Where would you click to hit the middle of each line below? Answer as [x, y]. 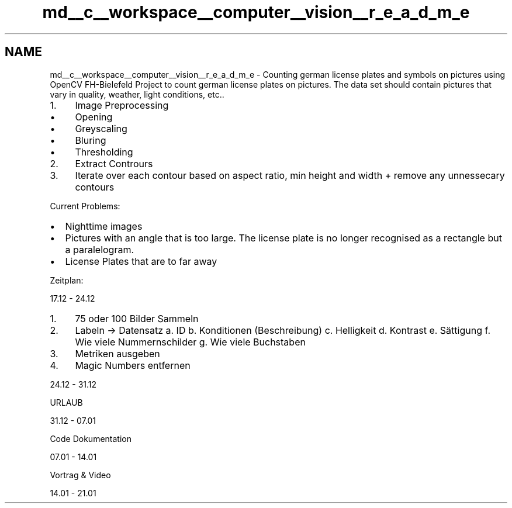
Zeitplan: [67, 280]
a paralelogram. [100, 249]
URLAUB [66, 402]
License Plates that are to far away [141, 261]
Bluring [91, 140]
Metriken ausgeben [117, 353]
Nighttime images [104, 226]
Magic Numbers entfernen [133, 365]
